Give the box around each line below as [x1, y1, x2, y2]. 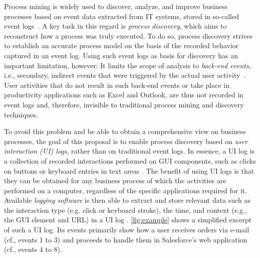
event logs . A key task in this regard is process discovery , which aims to [4, 21, 227, 31]
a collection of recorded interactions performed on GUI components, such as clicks [4, 155, 256, 166]
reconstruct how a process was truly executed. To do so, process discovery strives [4, 30, 253, 41]
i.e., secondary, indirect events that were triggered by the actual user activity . [4, 70, 246, 80]
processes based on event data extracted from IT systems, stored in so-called [4, 11, 239, 21]
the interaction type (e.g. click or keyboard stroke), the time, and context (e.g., [4, 204, 247, 215]
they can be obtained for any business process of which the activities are [4, 175, 226, 186]
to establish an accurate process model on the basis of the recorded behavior [4, 40, 239, 51]
